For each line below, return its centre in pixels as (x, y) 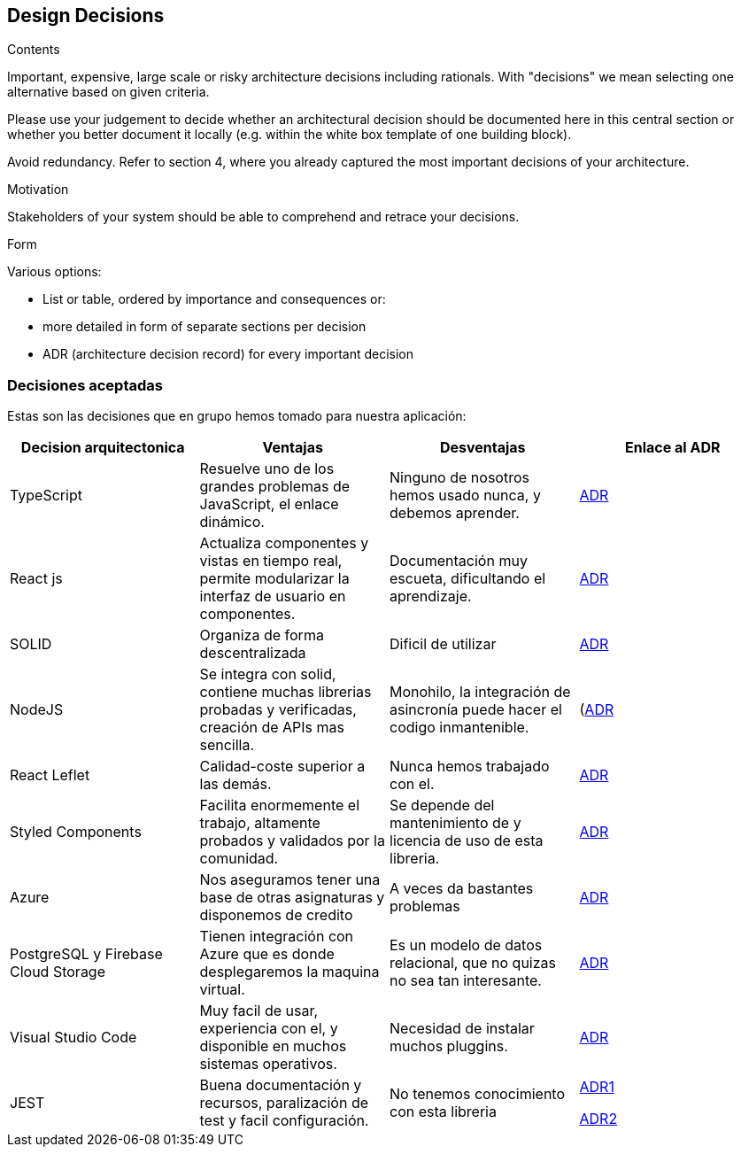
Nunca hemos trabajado (470, 767)
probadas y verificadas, (278, 710)
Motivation (38, 190)
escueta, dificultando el (468, 579)
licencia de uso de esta (467, 841)
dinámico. (232, 522)
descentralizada (253, 653)
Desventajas (482, 448)
